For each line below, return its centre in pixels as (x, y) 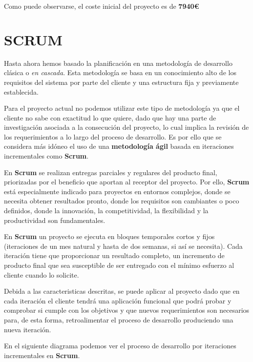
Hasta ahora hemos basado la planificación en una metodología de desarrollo (118, 63)
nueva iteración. (28, 329)
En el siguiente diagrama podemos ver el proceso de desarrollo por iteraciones (120, 346)
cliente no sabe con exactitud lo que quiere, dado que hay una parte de (110, 117)
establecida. (21, 91)
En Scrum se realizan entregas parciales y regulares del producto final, (111, 172)
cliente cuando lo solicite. (42, 274)
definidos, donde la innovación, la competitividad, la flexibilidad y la (106, 211)
